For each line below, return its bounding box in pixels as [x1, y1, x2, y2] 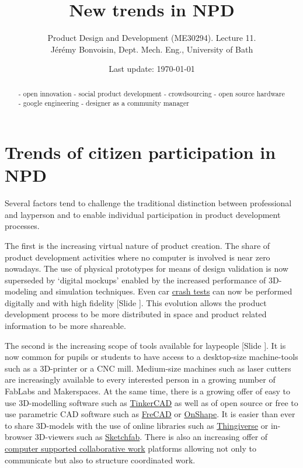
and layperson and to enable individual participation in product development [5, 208, 281, 220]
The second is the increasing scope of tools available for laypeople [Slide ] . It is [5, 339, 286, 351]
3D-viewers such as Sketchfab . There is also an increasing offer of [34, 431, 268, 443]
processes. [5, 220, 40, 232]
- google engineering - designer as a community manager [18, 98, 189, 108]
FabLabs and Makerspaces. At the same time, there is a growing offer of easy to [5, 385, 290, 397]
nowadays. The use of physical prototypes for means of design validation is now [5, 262, 288, 275]
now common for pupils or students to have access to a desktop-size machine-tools [5, 351, 298, 363]
